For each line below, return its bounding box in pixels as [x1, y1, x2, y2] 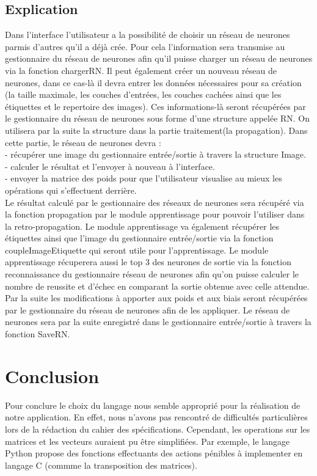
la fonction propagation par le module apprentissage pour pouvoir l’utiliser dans [5, 208, 305, 221]
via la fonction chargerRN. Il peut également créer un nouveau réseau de [5, 64, 277, 76]
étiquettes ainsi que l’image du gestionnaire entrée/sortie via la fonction [5, 232, 274, 244]
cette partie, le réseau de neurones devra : [5, 136, 161, 148]
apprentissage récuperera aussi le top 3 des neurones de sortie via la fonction [5, 255, 291, 268]
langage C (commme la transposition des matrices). [5, 458, 197, 471]
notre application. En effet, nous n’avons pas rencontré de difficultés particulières [5, 411, 308, 423]
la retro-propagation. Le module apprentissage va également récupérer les [5, 219, 280, 232]
